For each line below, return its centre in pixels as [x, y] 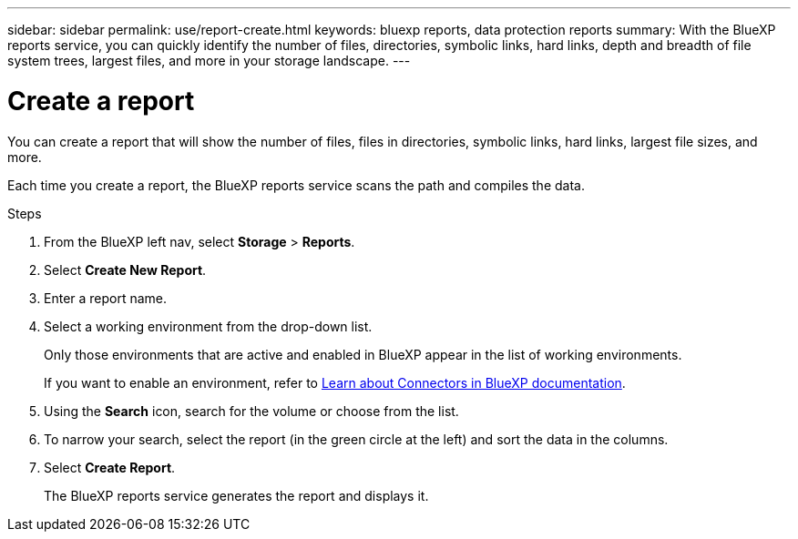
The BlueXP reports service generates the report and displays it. [236, 495]
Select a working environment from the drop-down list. [208, 326]
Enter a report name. [106, 298]
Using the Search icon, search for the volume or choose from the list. [251, 411]
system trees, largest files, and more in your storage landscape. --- [209, 61]
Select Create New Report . [125, 269]
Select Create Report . [110, 467]
